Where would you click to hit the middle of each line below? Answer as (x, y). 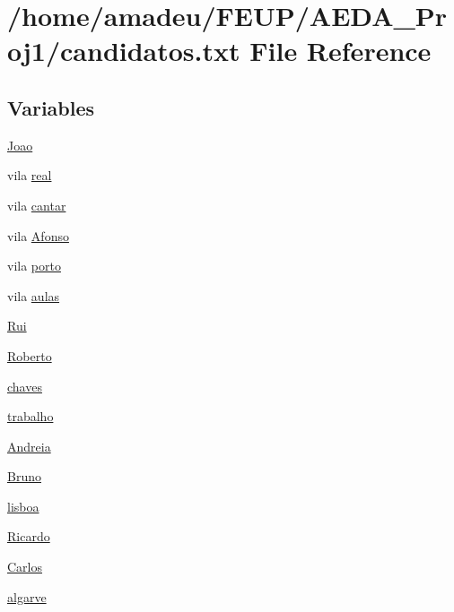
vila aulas (34, 295)
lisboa (23, 506)
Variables (51, 107)
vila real (30, 175)
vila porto (34, 266)
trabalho (31, 416)
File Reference (340, 51)
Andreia (29, 446)
